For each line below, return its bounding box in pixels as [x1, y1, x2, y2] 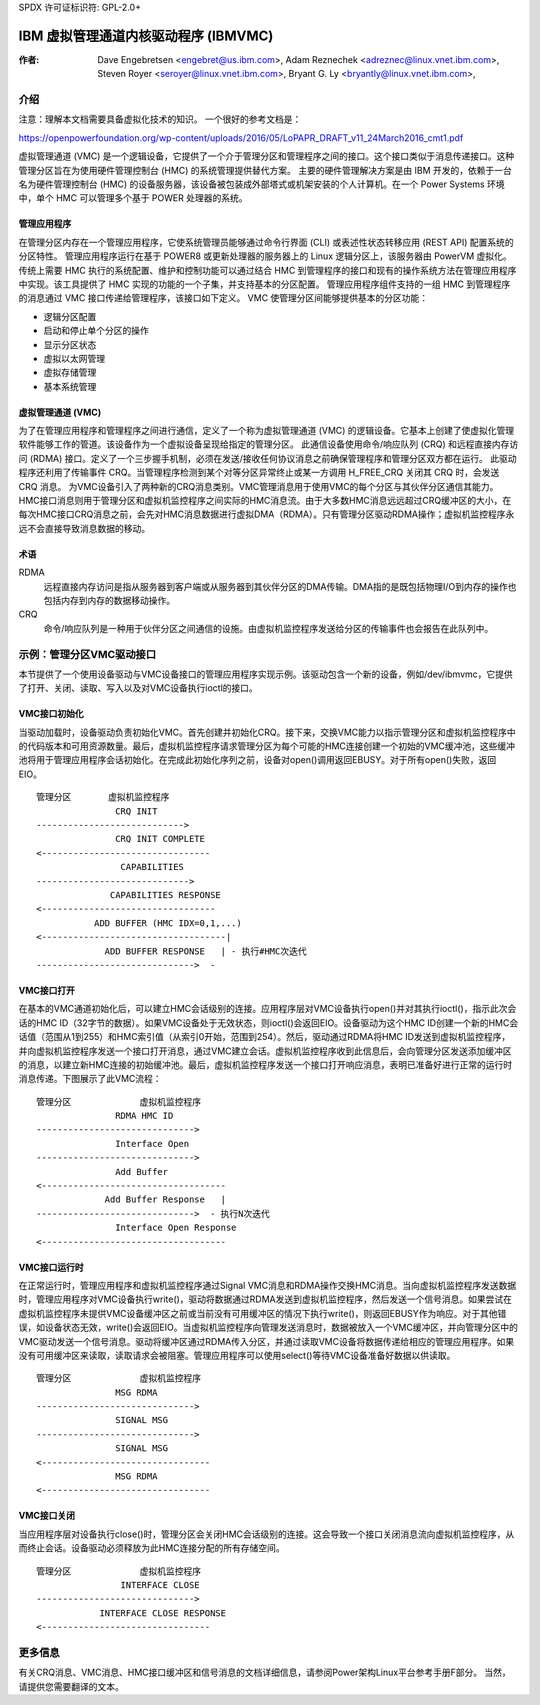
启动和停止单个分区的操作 [43, 325, 149, 337]
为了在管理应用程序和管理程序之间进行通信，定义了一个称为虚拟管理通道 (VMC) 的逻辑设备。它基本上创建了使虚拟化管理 [18, 425, 515, 437]
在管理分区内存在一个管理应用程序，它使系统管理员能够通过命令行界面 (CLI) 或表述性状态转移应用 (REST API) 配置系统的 [18, 236, 514, 248]
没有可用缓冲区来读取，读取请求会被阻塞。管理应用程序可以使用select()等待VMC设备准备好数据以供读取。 [18, 1349, 456, 1361]
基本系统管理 [43, 380, 97, 392]
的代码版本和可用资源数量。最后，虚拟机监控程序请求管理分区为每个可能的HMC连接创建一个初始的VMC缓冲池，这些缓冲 [18, 740, 515, 752]
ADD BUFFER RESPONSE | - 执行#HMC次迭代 [104, 945, 307, 957]
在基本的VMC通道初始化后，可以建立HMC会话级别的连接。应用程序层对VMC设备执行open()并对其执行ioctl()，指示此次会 [18, 1003, 517, 1015]
